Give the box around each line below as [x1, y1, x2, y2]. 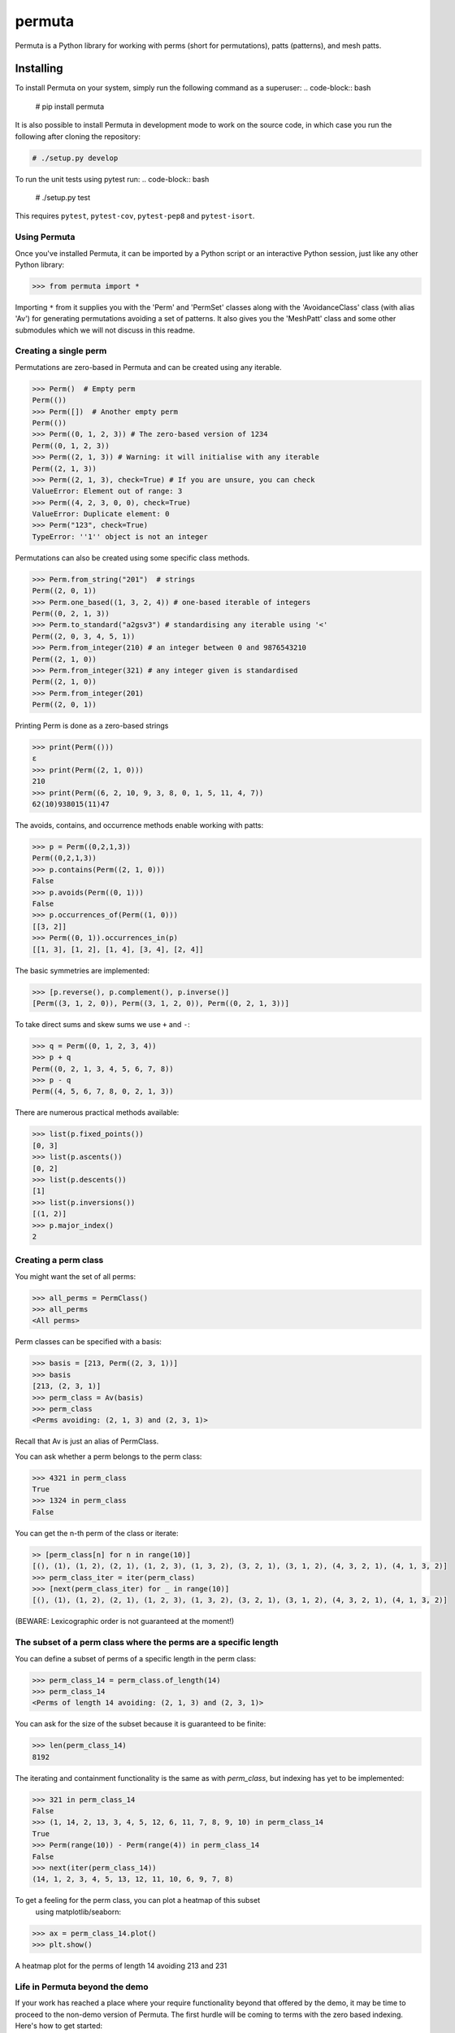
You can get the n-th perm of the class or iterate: [15, 1528, 179, 1538]
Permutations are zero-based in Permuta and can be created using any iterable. [15, 362, 282, 372]
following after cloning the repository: [15, 131, 141, 141]
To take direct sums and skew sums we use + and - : [15, 1019, 190, 1029]
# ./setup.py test [35, 192, 91, 202]
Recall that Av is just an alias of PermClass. [15, 1436, 159, 1447]
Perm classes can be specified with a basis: [15, 1337, 162, 1347]
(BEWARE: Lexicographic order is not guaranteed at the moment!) [15, 1617, 235, 1626]
